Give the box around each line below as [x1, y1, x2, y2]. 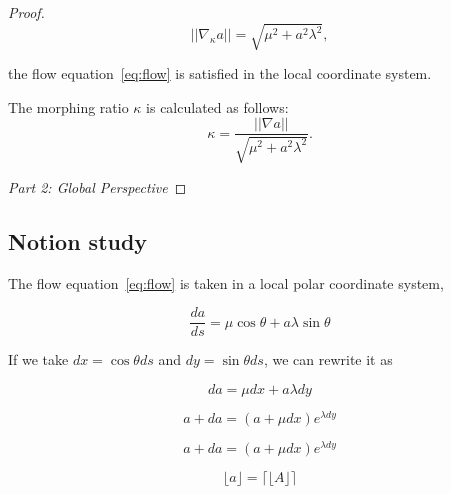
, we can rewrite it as [263, 349, 393, 370]
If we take [8, 349, 69, 370]
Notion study [8, 225, 148, 256]
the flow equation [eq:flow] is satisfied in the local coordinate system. [8, 63, 432, 84]
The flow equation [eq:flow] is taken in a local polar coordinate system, [8, 272, 444, 293]
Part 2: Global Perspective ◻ [8, 176, 187, 197]
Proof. [8, 2, 45, 22]
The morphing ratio [8, 96, 129, 117]
